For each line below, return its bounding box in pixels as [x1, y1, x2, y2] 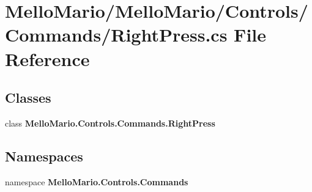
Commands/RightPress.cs [5, 22, 228, 47]
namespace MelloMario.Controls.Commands [5, 175, 188, 188]
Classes [5, 88, 51, 107]
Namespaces [5, 146, 83, 165]
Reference [5, 46, 90, 71]
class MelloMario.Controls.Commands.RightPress [5, 116, 215, 129]
